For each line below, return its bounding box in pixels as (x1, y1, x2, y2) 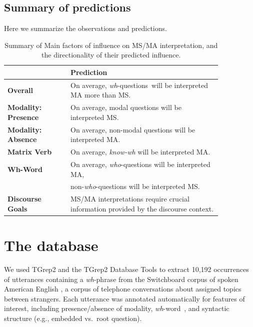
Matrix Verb (7, 146, 52, 157)
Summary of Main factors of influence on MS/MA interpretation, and (4, 39, 218, 50)
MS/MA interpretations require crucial (70, 193, 189, 204)
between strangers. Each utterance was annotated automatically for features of (4, 293, 245, 303)
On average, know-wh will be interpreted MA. (70, 146, 210, 157)
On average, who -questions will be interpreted (70, 158, 210, 169)
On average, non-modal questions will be (70, 124, 195, 134)
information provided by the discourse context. (70, 203, 214, 213)
